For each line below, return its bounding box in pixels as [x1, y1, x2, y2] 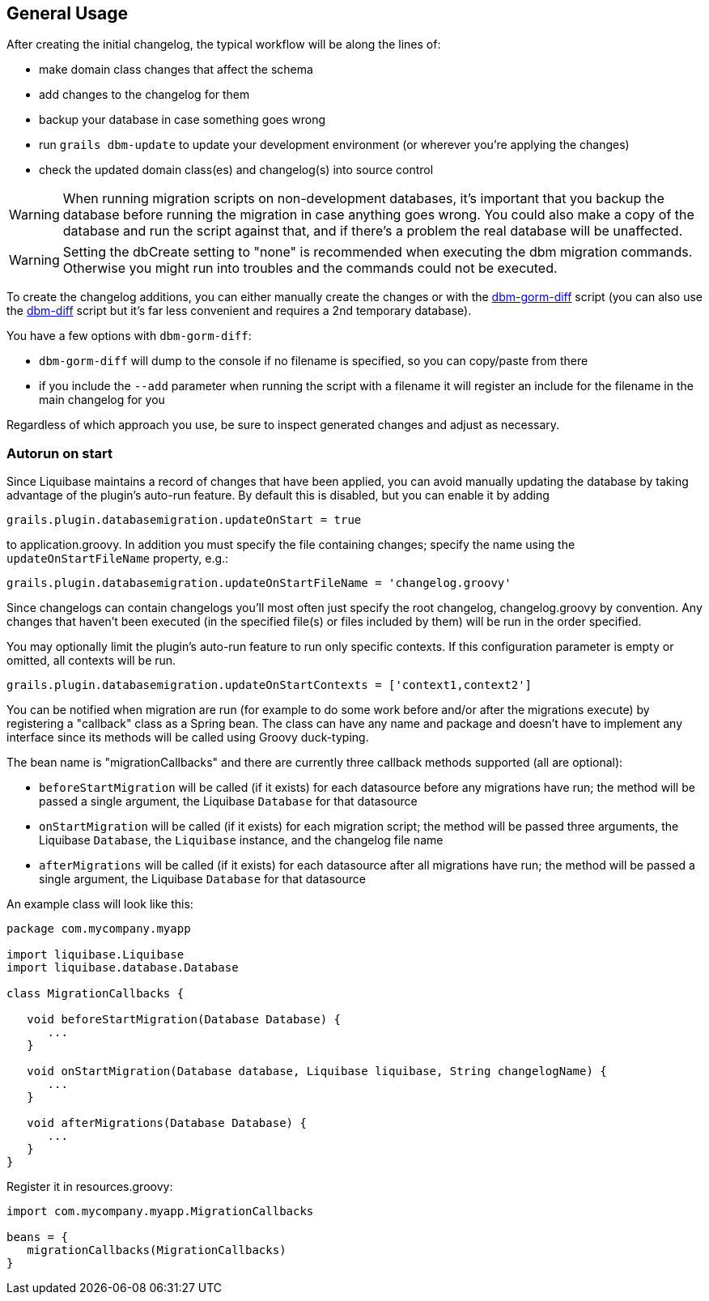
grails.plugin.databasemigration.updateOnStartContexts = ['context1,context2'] [6, 678, 533, 692]
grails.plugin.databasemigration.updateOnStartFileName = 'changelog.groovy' [6, 576, 512, 590]
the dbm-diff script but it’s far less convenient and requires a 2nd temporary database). [6, 304, 472, 318]
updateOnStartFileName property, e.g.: [6, 551, 229, 566]
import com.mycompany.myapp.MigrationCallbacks [6, 1205, 314, 1218]
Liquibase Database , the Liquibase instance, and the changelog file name [39, 833, 444, 848]
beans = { [6, 1231, 68, 1244]
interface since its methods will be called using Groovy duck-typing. [6, 730, 369, 745]
